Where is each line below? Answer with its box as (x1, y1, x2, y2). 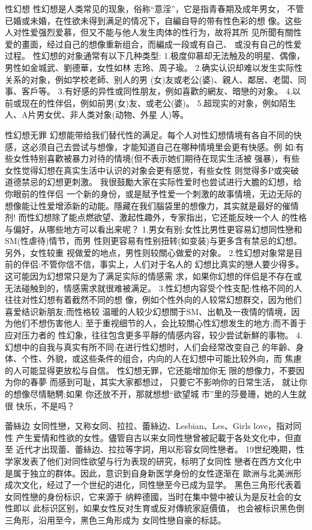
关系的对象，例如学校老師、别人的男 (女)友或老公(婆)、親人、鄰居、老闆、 (5, 73, 298, 85)
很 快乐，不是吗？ (5, 399, 75, 412)
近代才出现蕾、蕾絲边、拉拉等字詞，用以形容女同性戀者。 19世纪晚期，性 (16, 443, 305, 455)
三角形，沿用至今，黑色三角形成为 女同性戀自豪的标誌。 (5, 513, 226, 526)
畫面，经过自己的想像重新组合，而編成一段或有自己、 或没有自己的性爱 (21, 37, 302, 50)
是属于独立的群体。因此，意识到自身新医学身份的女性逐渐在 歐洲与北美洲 (5, 466, 293, 479)
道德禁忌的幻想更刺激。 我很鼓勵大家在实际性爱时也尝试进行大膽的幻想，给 (5, 175, 302, 188)
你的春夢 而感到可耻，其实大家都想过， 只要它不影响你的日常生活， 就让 (13, 376, 299, 388)
